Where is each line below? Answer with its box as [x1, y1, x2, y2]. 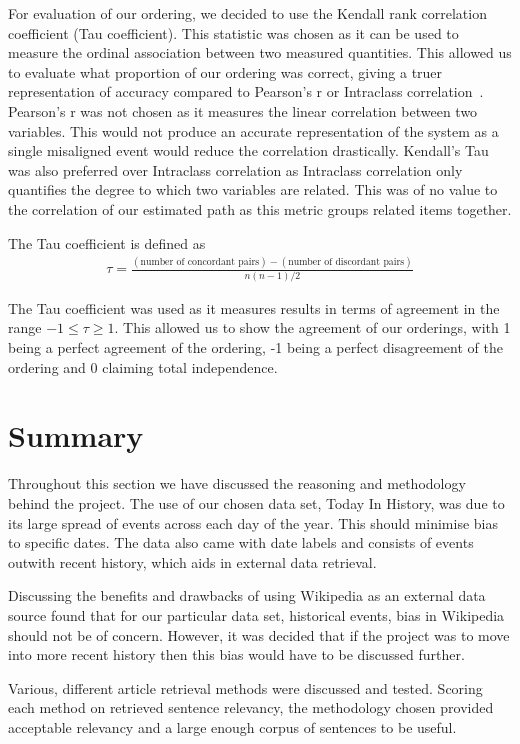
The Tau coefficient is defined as [8, 232, 206, 253]
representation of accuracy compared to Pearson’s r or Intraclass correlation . [8, 81, 484, 102]
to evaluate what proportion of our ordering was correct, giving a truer [8, 61, 443, 82]
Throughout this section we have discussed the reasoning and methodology [8, 473, 466, 494]
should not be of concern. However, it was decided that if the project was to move [8, 624, 510, 645]
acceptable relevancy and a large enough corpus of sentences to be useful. [8, 716, 457, 737]
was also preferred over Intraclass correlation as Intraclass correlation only [8, 159, 463, 180]
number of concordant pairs [140, 257, 260, 268]
